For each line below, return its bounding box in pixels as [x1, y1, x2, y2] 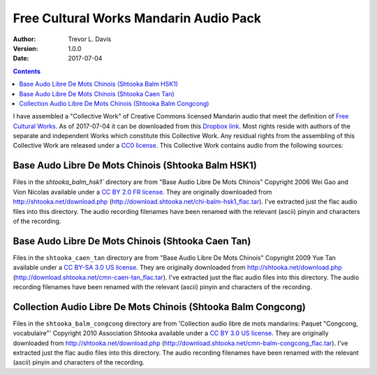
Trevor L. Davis [68, 35, 112, 43]
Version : [13, 44, 38, 52]
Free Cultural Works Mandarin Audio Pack [13, 10, 262, 26]
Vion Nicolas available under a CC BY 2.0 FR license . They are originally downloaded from [13, 187, 272, 196]
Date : [13, 54, 29, 63]
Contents [13, 67, 41, 75]
